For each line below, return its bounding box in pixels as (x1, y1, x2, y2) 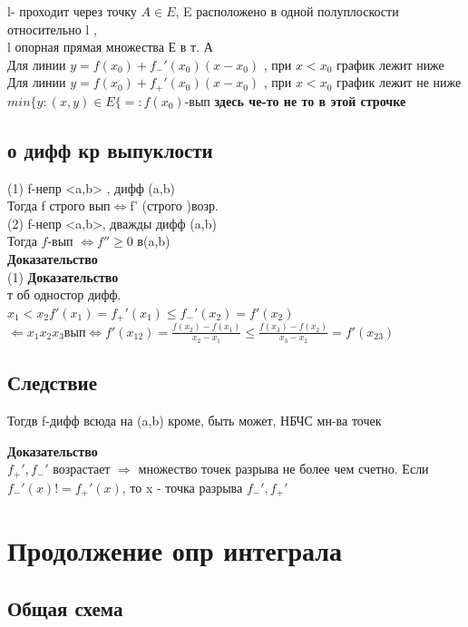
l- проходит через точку (7, 2, 137, 20)
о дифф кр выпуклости (7, 135, 213, 163)
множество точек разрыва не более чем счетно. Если (138, 459, 429, 478)
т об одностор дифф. (7, 285, 122, 304)
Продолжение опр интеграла (7, 532, 342, 569)
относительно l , (7, 19, 97, 38)
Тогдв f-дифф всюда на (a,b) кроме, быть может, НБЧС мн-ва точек (7, 410, 382, 429)
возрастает (53, 459, 111, 478)
